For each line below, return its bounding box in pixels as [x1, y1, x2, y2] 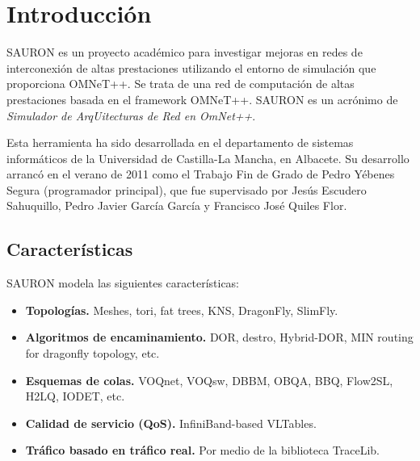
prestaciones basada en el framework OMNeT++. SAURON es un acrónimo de [6, 90, 398, 107]
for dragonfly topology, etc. [25, 345, 160, 362]
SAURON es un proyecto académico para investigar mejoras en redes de [6, 44, 363, 61]
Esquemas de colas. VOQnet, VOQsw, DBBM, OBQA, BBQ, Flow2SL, [25, 371, 393, 388]
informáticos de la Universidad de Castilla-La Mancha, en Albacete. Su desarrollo [6, 149, 409, 166]
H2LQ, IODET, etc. [25, 388, 125, 404]
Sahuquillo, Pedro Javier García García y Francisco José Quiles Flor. [6, 197, 347, 214]
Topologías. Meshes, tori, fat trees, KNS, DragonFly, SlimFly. [25, 301, 338, 318]
